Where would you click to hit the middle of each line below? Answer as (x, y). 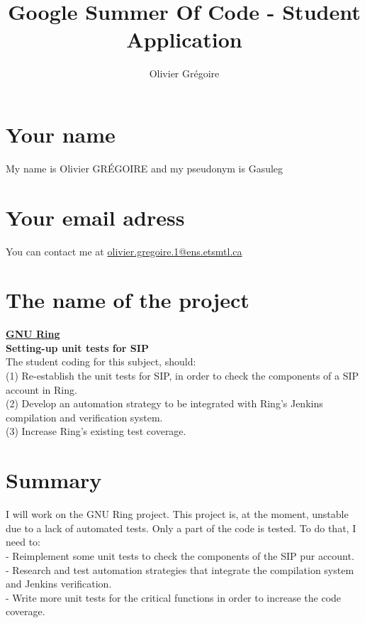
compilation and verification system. (84, 417)
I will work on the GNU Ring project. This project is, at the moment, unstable (177, 514)
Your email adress (95, 217)
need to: (23, 542)
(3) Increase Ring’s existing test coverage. (96, 431)
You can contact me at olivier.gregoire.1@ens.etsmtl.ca (124, 251)
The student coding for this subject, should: (101, 362)
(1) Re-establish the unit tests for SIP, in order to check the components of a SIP (182, 376)
